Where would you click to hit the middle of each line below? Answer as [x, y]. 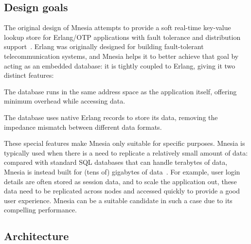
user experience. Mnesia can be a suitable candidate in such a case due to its [118, 200]
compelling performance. [40, 210]
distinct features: [29, 75]
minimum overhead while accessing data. [65, 101]
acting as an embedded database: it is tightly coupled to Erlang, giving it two [120, 65]
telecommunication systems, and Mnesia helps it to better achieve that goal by [121, 56]
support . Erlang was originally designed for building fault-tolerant [104, 46]
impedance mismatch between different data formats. [83, 127]
